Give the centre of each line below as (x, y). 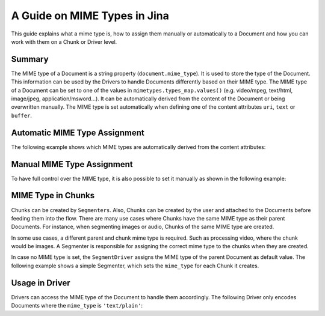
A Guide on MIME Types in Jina (90, 16)
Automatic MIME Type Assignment (78, 132)
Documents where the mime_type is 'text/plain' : (77, 306)
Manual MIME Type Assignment (72, 164)
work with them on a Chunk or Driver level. (64, 41)
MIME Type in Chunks (53, 196)
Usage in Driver (41, 283)
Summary (30, 59)
